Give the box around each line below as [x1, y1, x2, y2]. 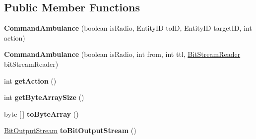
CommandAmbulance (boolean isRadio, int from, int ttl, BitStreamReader [4, 49, 241, 59]
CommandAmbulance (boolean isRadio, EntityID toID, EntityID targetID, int [4, 23, 252, 33]
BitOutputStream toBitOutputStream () [4, 125, 136, 136]
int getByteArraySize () [4, 92, 84, 102]
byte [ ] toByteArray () [4, 108, 79, 119]
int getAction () [4, 75, 57, 86]
